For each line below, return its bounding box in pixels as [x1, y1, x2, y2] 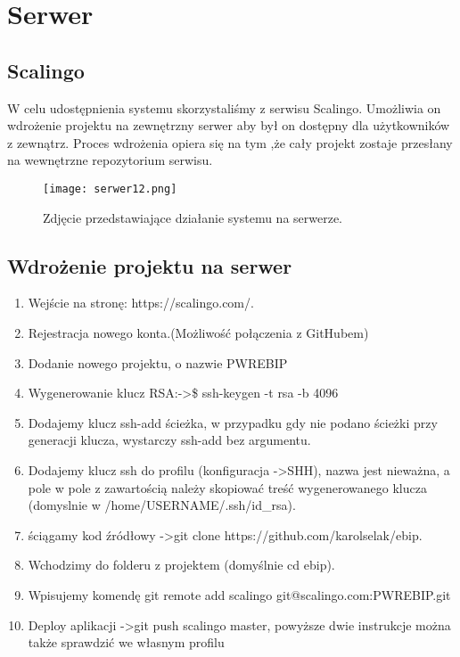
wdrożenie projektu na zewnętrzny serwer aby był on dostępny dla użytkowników [7, 116, 450, 135]
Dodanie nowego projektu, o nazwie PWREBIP [28, 353, 288, 372]
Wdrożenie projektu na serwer [7, 251, 292, 279]
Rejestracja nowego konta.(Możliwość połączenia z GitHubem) [28, 324, 369, 341]
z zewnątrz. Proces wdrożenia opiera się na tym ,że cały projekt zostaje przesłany [7, 133, 453, 152]
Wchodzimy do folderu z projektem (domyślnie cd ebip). [28, 555, 335, 574]
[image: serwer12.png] [43, 182, 177, 195]
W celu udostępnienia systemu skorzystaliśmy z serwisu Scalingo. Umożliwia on [7, 98, 441, 117]
